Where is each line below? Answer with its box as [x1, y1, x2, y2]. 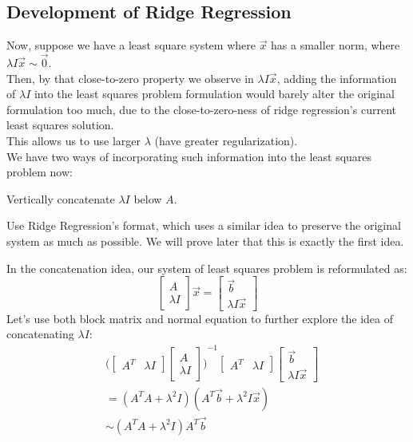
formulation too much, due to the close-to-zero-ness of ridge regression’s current [6, 101, 396, 117]
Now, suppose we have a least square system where [6, 37, 256, 53]
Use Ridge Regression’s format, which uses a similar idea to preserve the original [6, 217, 401, 234]
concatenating [6, 326, 74, 342]
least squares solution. [6, 116, 114, 133]
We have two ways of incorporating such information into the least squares [6, 148, 372, 164]
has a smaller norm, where [271, 37, 400, 53]
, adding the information [276, 69, 397, 86]
